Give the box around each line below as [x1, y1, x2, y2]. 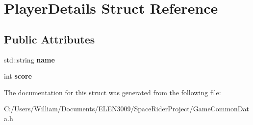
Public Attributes [4, 31, 95, 46]
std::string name [4, 54, 55, 64]
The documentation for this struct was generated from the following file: [4, 87, 221, 97]
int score [4, 71, 32, 81]
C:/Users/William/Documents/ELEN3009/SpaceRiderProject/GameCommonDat [4, 104, 249, 114]
